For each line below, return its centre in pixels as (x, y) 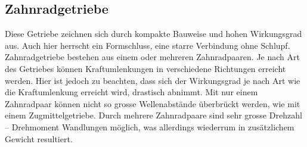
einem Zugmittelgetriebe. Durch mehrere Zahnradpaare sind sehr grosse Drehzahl (153, 115)
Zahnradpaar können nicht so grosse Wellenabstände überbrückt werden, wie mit (153, 103)
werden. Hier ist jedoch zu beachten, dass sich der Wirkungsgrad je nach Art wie (153, 80)
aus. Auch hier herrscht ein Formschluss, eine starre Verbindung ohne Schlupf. (148, 45)
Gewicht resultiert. (39, 138)
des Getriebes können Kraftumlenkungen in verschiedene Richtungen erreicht (145, 68)
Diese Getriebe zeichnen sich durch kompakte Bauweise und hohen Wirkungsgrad (153, 34)
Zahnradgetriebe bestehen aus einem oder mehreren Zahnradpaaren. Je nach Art (152, 57)
